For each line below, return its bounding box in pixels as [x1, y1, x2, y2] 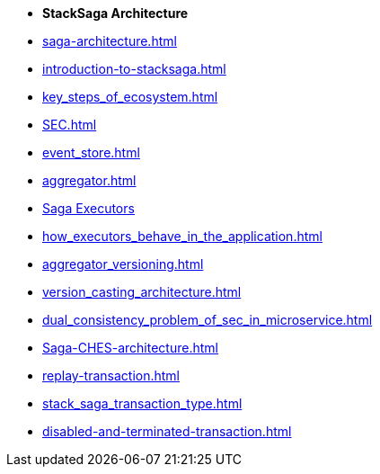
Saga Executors [42, 201, 135, 216]
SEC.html [42, 117, 97, 132]
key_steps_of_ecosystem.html [42, 89, 218, 104]
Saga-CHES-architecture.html [42, 340, 218, 355]
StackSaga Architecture [42, 5, 189, 21]
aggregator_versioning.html [42, 256, 204, 272]
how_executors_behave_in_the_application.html [42, 228, 323, 244]
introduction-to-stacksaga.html [42, 61, 226, 76]
